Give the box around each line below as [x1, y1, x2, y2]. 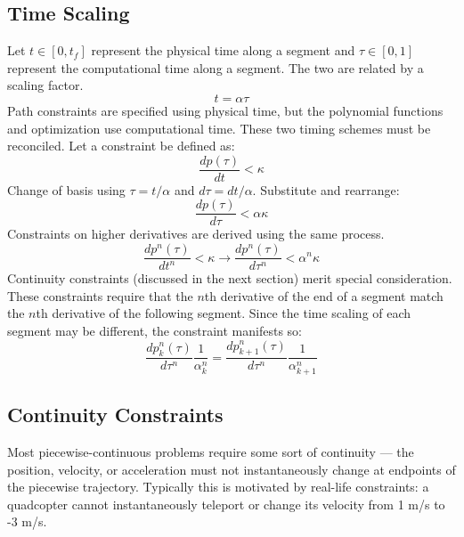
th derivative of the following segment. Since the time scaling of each [36, 304, 411, 322]
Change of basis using [7, 180, 126, 199]
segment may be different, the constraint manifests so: [7, 321, 302, 339]
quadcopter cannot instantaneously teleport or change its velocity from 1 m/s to [7, 494, 445, 513]
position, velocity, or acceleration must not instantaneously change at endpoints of [7, 460, 456, 478]
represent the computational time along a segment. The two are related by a [7, 58, 424, 77]
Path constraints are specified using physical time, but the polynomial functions [7, 101, 444, 119]
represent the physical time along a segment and [91, 41, 355, 60]
